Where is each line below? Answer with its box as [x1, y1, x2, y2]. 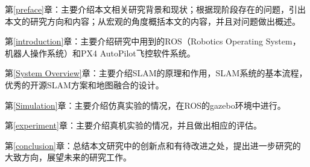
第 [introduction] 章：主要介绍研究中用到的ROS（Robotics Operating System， [5, 35, 301, 47]
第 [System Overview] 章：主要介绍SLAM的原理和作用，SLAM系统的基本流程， [5, 67, 308, 79]
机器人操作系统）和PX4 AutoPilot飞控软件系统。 [5, 46, 195, 59]
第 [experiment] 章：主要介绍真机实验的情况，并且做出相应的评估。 [5, 119, 262, 132]
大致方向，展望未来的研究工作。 [5, 151, 131, 163]
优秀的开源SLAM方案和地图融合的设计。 [5, 78, 164, 91]
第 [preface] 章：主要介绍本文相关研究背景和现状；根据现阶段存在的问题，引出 [5, 3, 306, 15]
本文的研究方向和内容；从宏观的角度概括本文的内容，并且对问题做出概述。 [5, 14, 300, 27]
